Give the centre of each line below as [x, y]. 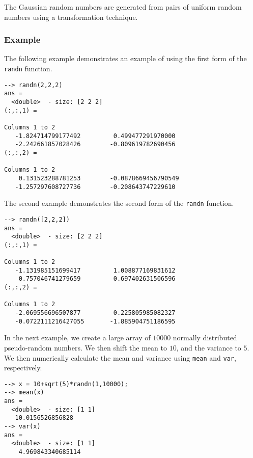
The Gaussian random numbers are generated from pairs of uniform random [123, 7]
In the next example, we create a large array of [77, 338]
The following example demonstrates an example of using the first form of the [125, 58]
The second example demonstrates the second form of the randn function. [119, 203]
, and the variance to [209, 347]
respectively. [23, 368]
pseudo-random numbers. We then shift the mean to [86, 347]
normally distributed [205, 338]
